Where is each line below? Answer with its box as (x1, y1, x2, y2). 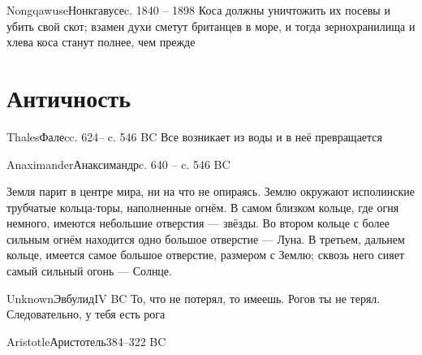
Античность (6, 80, 131, 114)
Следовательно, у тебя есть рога (6, 305, 166, 323)
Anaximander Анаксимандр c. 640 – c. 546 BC (6, 155, 230, 172)
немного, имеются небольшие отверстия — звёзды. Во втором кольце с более (6, 214, 390, 232)
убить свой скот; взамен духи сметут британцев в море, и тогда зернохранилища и (6, 17, 416, 34)
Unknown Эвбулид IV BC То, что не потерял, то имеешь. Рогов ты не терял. (6, 289, 381, 306)
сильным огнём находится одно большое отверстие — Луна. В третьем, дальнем (6, 230, 405, 247)
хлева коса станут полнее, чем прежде (6, 33, 196, 50)
